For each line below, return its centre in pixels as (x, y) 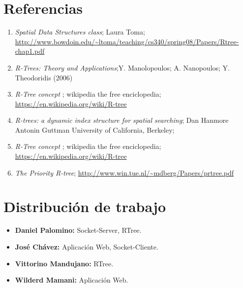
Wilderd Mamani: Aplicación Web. (72, 280)
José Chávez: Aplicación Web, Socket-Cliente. (87, 246)
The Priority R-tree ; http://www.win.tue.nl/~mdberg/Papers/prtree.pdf (124, 172)
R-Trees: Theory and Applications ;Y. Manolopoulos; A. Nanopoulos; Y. (122, 67)
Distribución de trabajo (85, 206)
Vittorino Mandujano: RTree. (64, 263)
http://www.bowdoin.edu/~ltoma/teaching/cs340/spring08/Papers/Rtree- (127, 41)
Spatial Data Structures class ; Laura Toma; (80, 32)
